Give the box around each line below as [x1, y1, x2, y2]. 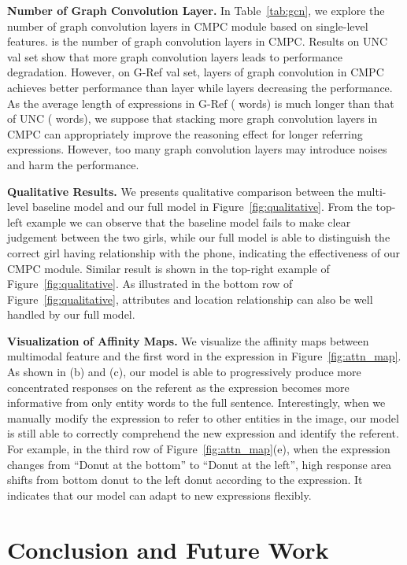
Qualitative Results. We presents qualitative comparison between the [7, 183, 353, 199]
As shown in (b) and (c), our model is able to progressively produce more [7, 364, 361, 380]
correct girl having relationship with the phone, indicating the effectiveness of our [7, 244, 400, 260]
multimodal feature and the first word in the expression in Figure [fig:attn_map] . [7, 348, 401, 364]
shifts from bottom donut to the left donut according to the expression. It [7, 471, 363, 488]
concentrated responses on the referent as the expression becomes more [7, 379, 350, 395]
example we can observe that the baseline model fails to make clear [26, 213, 351, 230]
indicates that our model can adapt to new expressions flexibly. [7, 486, 312, 503]
